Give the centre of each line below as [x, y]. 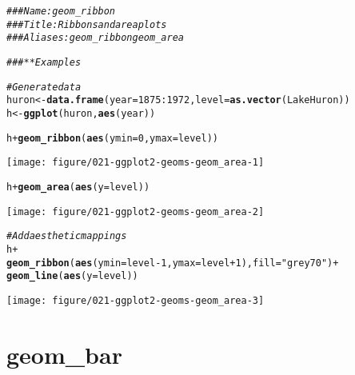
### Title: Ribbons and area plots [87, 24]
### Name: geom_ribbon [61, 11]
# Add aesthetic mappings [67, 236]
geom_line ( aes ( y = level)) [72, 276]
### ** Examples [44, 62]
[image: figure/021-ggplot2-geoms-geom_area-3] [136, 300]
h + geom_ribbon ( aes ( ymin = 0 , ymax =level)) [112, 138]
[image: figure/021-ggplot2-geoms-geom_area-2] [136, 211]
